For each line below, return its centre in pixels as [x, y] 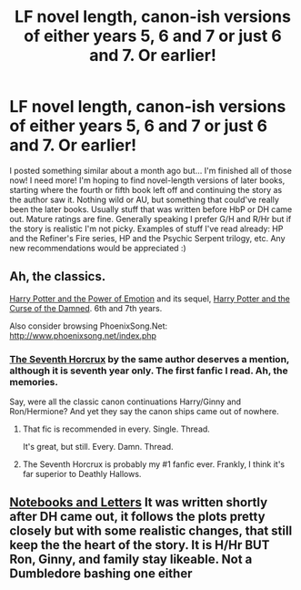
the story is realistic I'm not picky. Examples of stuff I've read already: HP [146, 229]
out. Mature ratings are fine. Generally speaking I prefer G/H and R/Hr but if [150, 219]
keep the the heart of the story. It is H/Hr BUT [140, 545]
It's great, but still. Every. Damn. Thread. [98, 447]
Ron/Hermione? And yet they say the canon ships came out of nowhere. [144, 412]
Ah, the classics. [58, 276]
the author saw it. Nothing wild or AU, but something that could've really [145, 199]
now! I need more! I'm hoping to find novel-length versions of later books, [147, 180]
